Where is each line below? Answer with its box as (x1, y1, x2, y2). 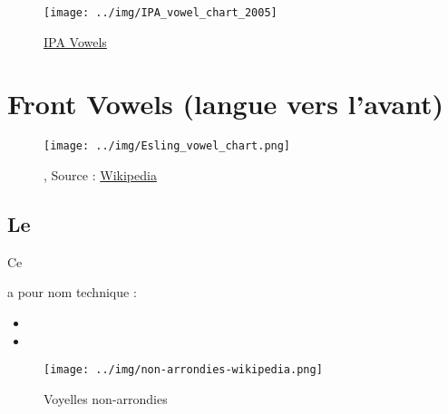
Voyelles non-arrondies (44, 389, 168, 408)
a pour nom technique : (7, 283, 137, 302)
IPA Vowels (44, 32, 107, 51)
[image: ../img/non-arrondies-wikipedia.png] (44, 363, 323, 377)
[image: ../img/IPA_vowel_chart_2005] (44, 6, 278, 19)
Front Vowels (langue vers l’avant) (7, 85, 444, 122)
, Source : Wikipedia (44, 166, 157, 185)
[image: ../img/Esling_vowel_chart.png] (44, 140, 291, 153)
